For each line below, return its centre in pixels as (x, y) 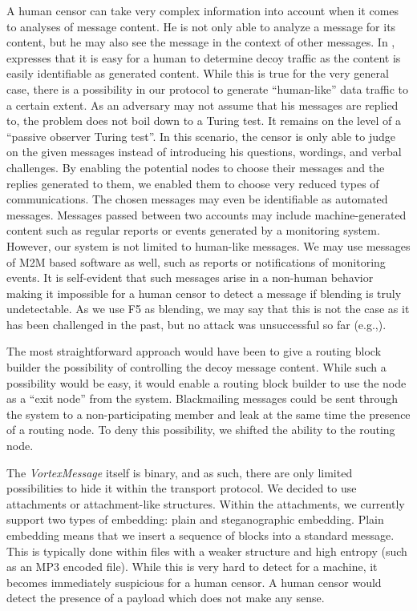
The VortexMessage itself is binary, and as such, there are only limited (180, 472)
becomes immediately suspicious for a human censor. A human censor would (194, 582)
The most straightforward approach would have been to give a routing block (194, 351)
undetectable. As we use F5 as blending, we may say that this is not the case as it (208, 309)
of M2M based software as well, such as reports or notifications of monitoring (196, 261)
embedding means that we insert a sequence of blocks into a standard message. (200, 535)
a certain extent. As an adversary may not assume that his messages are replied (202, 105)
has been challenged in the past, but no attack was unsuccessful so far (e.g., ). (196, 324)
